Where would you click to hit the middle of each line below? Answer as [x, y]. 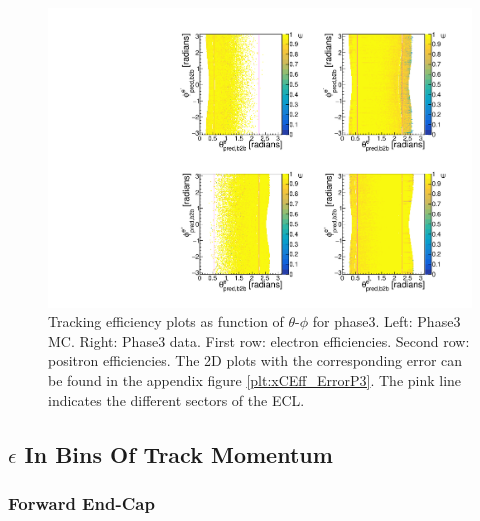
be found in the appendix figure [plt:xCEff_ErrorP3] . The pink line [255, 380]
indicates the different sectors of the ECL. [176, 399]
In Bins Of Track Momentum [178, 453]
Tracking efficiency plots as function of [166, 321]
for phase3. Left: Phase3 [386, 321]
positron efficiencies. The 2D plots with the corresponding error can [255, 360]
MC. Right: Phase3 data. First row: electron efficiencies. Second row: [259, 340]
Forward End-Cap [81, 502]
